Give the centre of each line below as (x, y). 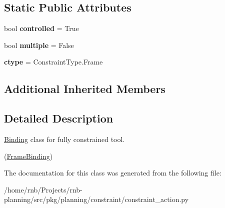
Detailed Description (59, 118)
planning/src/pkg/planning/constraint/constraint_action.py (96, 199)
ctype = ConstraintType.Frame (53, 62)
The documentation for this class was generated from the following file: (113, 173)
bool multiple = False (39, 45)
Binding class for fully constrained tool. (64, 139)
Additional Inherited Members (85, 89)
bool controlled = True (41, 28)
